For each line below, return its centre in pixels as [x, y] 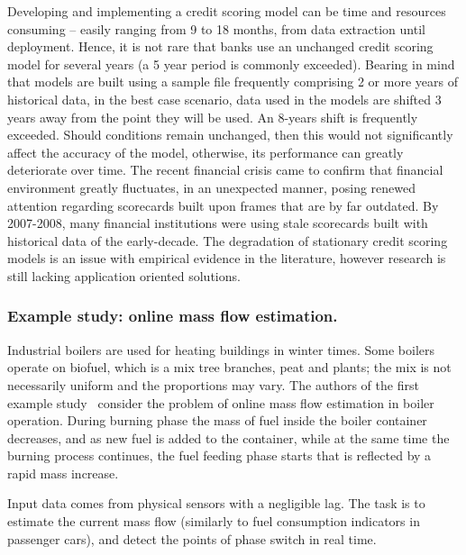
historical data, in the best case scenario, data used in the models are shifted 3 [224, 99]
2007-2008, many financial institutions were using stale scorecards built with [218, 223]
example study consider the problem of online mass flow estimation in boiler [221, 402]
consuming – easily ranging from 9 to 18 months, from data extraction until [216, 28]
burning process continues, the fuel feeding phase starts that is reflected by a [219, 455]
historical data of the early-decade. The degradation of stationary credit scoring [228, 240]
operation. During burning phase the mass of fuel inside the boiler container [217, 420]
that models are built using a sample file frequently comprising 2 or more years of [233, 82]
